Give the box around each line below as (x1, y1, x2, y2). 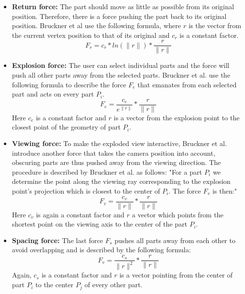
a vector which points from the (132, 209, 224, 219)
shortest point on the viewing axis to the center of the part (12, 219, 188, 229)
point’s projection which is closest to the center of (12, 186, 160, 196)
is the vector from (188, 20, 242, 31)
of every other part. (84, 279, 143, 290)
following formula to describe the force (12, 79, 126, 89)
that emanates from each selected (137, 79, 237, 89)
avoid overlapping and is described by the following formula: (12, 245, 191, 255)
